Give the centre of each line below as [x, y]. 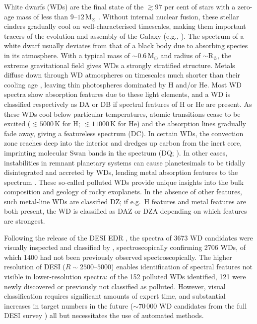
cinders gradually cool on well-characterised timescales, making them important [125, 26]
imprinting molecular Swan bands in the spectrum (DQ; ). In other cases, [116, 152]
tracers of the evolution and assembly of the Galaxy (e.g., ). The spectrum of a [124, 36]
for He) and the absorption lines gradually [182, 123]
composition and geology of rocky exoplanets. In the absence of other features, [123, 192]
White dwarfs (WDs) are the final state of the [74, 6]
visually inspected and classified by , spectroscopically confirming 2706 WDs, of [125, 247]
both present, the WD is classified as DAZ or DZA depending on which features [126, 211]
